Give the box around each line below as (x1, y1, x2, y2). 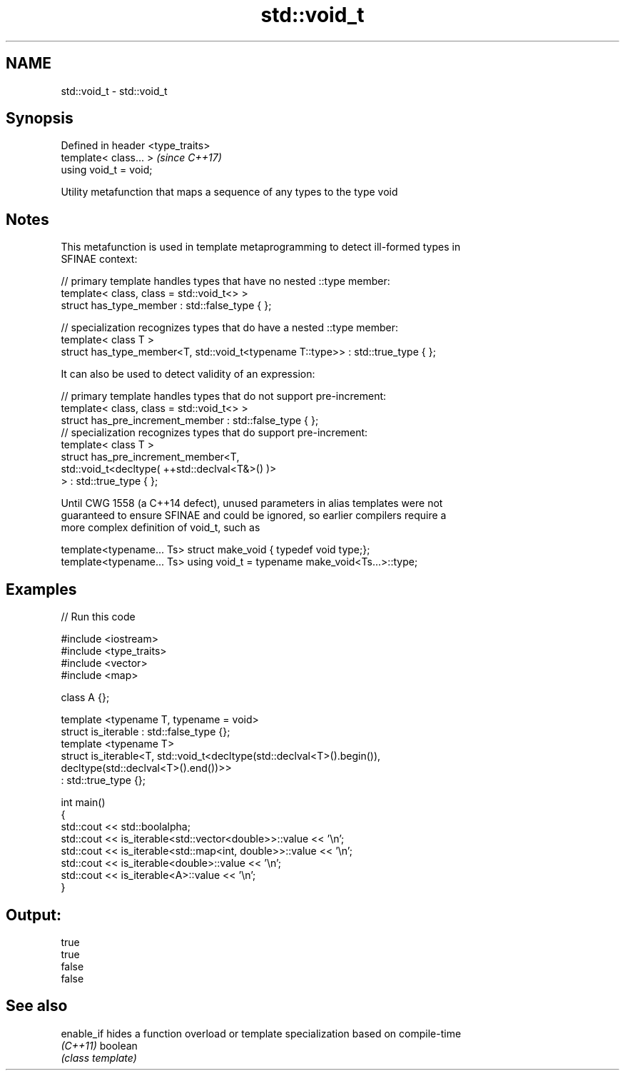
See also (6, 997, 68, 1015)
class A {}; (61, 691, 110, 704)
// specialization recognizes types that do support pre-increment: (61, 426, 368, 439)
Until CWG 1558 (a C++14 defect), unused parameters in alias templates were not (61, 497, 443, 510)
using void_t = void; (61, 164, 153, 176)
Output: (6, 905, 61, 924)
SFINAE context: (61, 253, 138, 266)
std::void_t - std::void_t (61, 84, 168, 97)
